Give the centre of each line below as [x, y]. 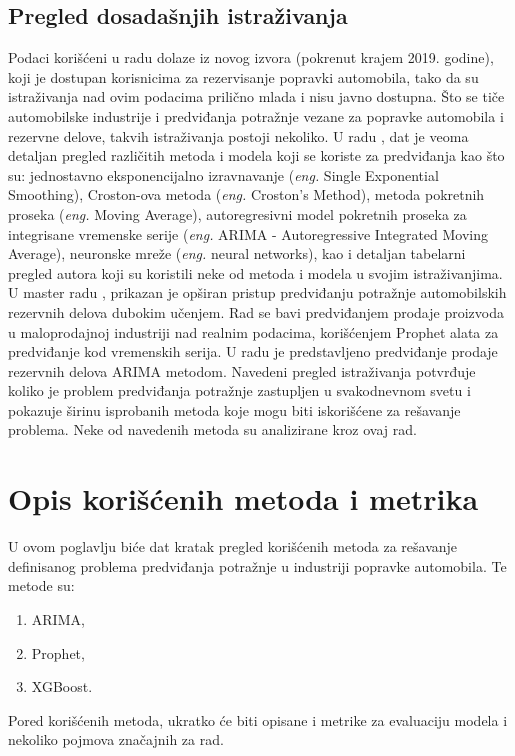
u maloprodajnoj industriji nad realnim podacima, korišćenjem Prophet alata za [253, 331]
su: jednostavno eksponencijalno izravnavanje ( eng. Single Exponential [223, 174]
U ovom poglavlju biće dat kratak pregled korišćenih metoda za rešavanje [233, 546]
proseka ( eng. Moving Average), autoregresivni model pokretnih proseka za [237, 213]
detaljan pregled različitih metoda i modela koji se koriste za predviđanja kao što [256, 155]
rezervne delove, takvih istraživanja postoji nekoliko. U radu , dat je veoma [238, 135]
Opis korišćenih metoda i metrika [243, 498]
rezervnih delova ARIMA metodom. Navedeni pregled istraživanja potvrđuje [242, 370]
